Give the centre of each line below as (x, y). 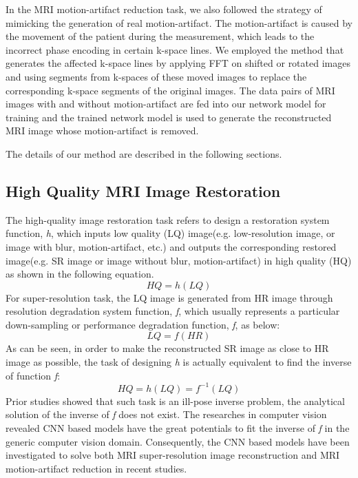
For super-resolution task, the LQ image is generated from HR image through (169, 297)
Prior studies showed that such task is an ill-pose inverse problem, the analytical (175, 401)
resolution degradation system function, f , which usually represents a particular (173, 311)
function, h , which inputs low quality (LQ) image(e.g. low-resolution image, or (170, 233)
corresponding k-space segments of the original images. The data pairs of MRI (170, 90)
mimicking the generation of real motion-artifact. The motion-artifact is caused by (179, 22)
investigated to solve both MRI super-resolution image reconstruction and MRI (173, 455)
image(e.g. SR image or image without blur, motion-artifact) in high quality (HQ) (179, 260)
